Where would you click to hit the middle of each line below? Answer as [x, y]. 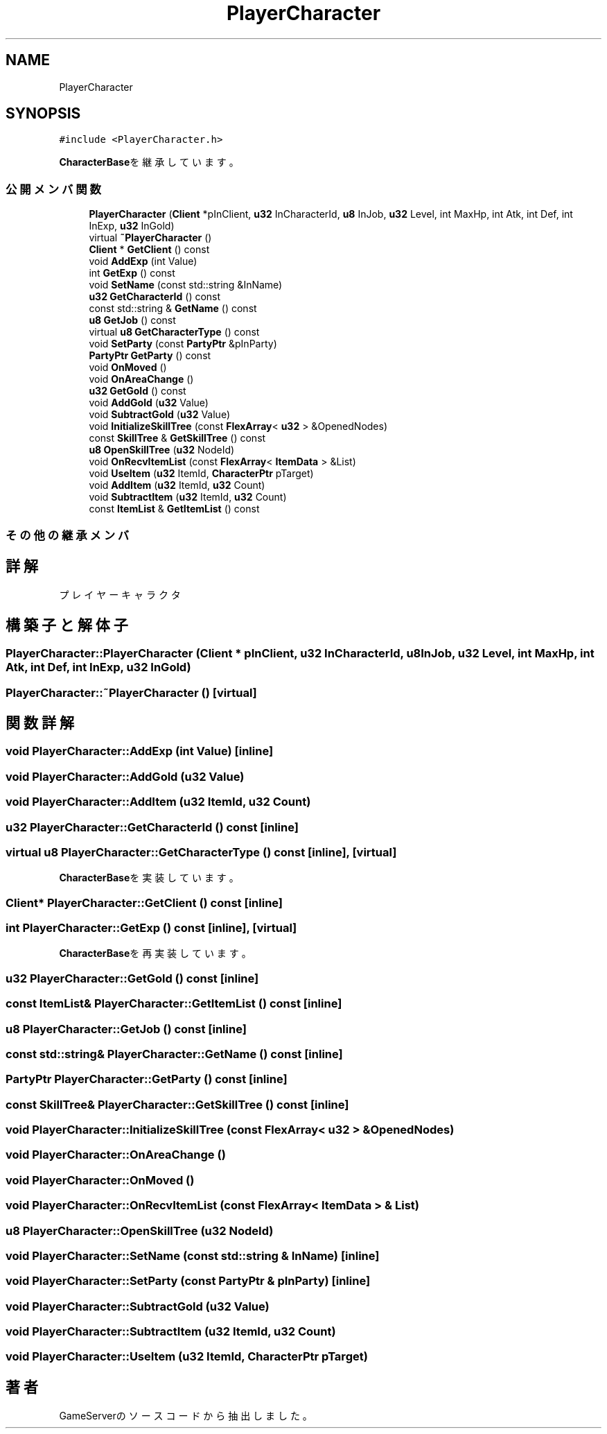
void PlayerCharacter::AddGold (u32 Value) [125, 776]
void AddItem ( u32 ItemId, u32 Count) [177, 485]
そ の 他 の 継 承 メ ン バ [68, 535]
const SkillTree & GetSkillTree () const [177, 438]
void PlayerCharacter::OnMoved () [100, 1180]
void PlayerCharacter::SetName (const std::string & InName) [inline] [193, 1255]
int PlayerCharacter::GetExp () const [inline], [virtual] [151, 928]
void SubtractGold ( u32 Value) [159, 415]
